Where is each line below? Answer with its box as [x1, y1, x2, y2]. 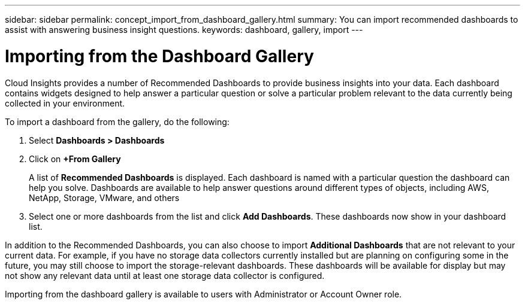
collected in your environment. [5, 98, 125, 108]
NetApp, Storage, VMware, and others [29, 192, 180, 203]
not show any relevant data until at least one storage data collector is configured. [5, 270, 325, 281]
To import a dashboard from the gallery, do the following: [5, 116, 230, 127]
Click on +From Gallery [29, 153, 121, 164]
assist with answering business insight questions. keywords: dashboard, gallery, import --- [5, 25, 363, 35]
